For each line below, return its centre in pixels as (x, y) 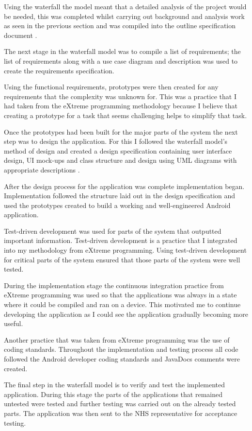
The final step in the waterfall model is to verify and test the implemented (115, 385)
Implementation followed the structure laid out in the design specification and (120, 196)
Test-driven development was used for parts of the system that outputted (113, 231)
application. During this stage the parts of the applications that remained (113, 394)
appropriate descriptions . (42, 169)
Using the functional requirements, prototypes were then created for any (111, 87)
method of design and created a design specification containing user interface (118, 150)
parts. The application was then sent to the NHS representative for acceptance (121, 413)
